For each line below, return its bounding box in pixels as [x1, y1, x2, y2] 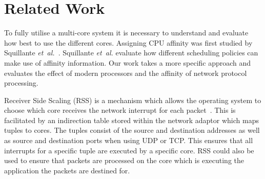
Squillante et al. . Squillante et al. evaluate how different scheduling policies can [4, 47, 258, 58]
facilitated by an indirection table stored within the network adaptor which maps [4, 114, 259, 125]
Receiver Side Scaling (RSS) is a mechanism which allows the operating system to [4, 94, 261, 105]
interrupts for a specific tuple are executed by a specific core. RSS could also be [4, 145, 254, 155]
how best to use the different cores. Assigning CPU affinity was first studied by [4, 37, 253, 48]
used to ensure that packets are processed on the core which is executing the [4, 155, 244, 166]
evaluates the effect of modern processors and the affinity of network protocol [4, 67, 247, 78]
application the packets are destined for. [4, 165, 130, 175]
